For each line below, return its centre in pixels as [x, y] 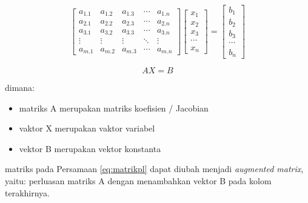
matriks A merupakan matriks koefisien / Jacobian [114, 108]
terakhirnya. [27, 192]
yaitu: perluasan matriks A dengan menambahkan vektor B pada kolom [138, 180]
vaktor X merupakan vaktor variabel [87, 128]
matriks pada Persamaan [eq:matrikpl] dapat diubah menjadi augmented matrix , [154, 169]
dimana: [20, 87]
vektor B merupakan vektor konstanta [90, 148]
